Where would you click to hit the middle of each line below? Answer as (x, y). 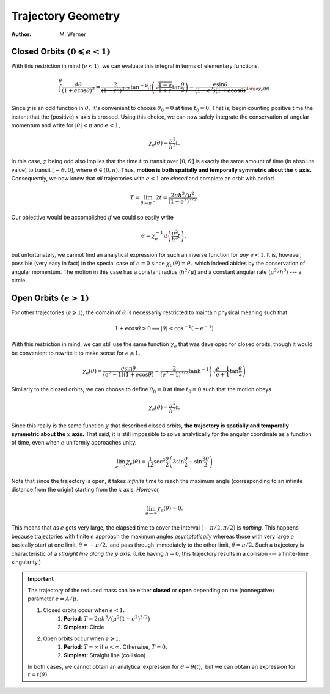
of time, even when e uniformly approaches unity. (74, 443)
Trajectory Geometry (66, 16)
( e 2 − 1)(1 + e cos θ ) (128, 374)
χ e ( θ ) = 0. (170, 509)
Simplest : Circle (84, 627)
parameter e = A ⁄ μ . (53, 599)
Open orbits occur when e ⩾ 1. (82, 638)
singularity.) (26, 562)
